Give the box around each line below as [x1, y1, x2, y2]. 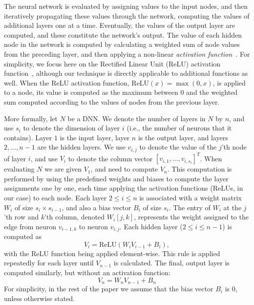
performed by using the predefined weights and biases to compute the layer [4, 173, 229, 183]
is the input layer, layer [60, 132, 130, 142]
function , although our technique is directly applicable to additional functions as [4, 68, 248, 78]
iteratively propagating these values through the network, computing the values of [4, 10, 250, 21]
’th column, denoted [44, 212, 105, 222]
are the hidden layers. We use [37, 142, 126, 152]
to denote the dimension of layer [23, 123, 120, 133]
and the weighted [186, 87, 238, 97]
